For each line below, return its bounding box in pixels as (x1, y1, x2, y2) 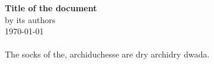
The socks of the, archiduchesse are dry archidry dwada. (5, 48, 210, 60)
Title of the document (5, 2, 97, 14)
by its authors (5, 13, 55, 25)
